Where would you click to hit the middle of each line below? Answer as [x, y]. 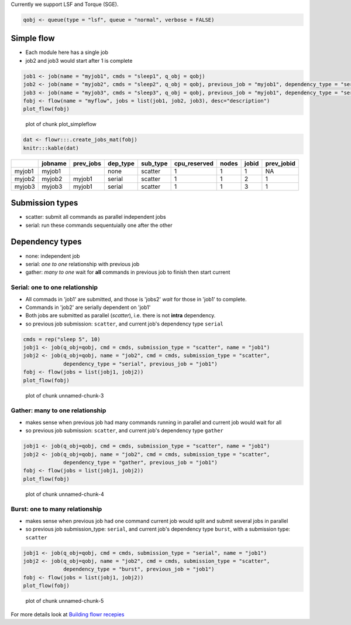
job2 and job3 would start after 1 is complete [79, 60]
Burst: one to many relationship [56, 509]
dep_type [121, 163]
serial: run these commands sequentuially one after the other [99, 225]
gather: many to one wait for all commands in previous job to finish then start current [128, 272]
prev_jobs [87, 163]
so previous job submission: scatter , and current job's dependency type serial [124, 324]
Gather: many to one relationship [58, 410]
